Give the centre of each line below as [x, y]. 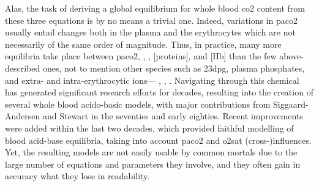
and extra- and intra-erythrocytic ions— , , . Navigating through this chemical [152, 80]
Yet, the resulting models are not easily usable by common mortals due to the [151, 152]
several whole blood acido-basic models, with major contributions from [138, 104]
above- [291, 56]
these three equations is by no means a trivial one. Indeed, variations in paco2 [152, 20]
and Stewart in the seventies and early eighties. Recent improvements [173, 116]
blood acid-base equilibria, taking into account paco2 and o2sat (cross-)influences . [158, 140]
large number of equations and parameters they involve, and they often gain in [153, 164]
